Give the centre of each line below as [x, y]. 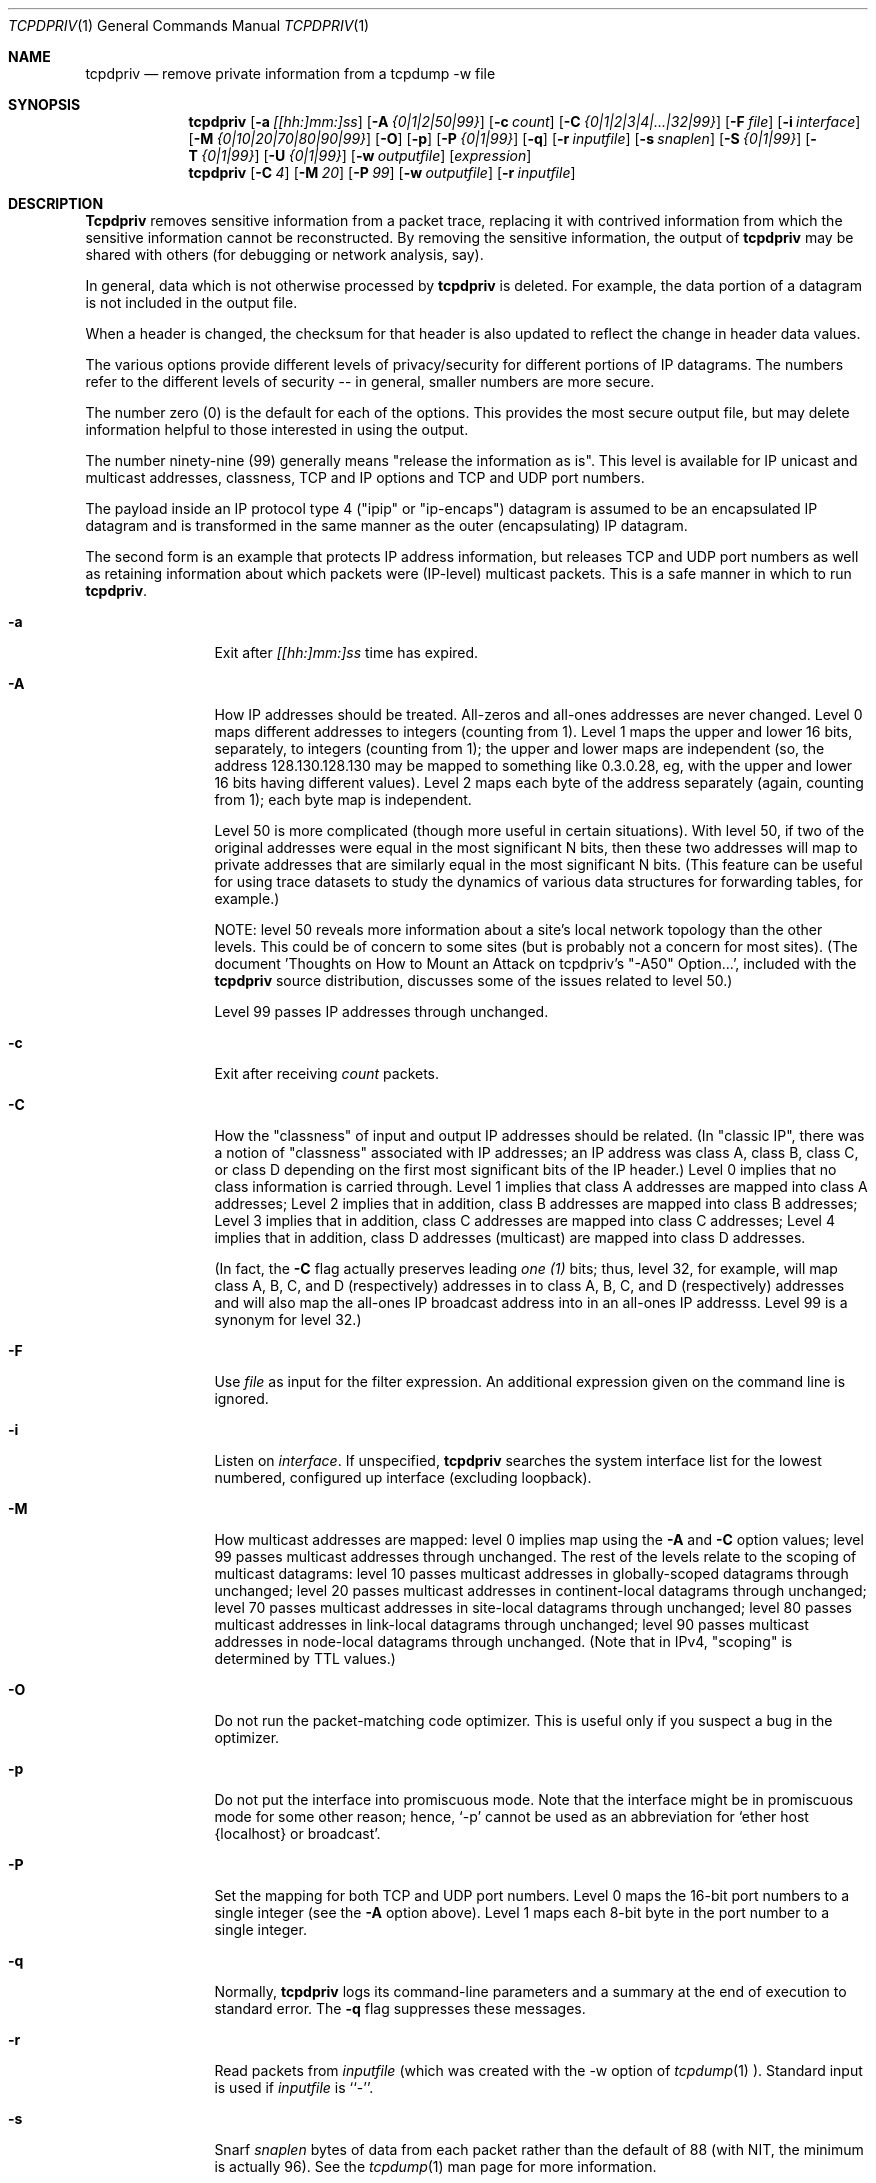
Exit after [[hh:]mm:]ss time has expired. [346, 652]
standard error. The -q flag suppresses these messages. [400, 2008]
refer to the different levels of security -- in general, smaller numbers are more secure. [370, 381]
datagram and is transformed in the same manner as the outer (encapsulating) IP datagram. [386, 525]
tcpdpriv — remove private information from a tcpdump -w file [290, 73]
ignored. [241, 1398]
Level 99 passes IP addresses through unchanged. [381, 1011]
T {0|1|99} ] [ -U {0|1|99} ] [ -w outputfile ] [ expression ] [360, 155]
